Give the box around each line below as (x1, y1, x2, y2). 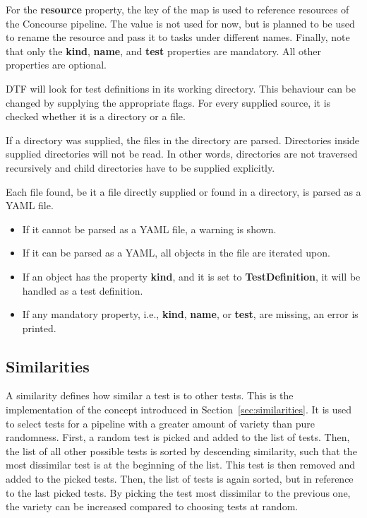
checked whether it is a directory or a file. (6, 109, 186, 124)
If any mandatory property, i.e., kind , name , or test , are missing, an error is (22, 307, 359, 322)
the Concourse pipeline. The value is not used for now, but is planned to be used (6, 16, 355, 30)
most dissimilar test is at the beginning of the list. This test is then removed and (6, 457, 356, 472)
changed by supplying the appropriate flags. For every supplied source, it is (6, 95, 331, 110)
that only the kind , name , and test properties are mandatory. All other (6, 43, 321, 58)
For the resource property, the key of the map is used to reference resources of (6, 2, 349, 16)
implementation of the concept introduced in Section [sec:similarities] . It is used (6, 402, 352, 417)
